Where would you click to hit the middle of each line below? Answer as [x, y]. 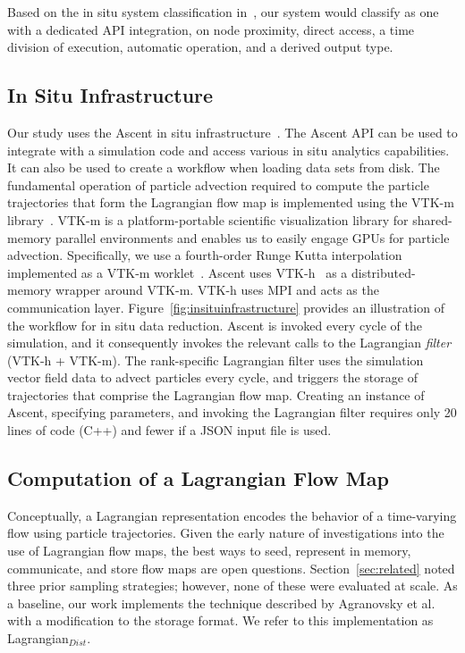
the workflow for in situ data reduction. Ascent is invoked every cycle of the [215, 325]
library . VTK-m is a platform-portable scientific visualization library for [208, 219]
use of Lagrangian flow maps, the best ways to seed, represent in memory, [209, 551]
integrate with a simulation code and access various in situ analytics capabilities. [228, 150]
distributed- [383, 272]
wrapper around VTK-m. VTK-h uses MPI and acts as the [217, 290]
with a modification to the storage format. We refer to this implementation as [220, 620]
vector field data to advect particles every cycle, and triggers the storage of [212, 377]
